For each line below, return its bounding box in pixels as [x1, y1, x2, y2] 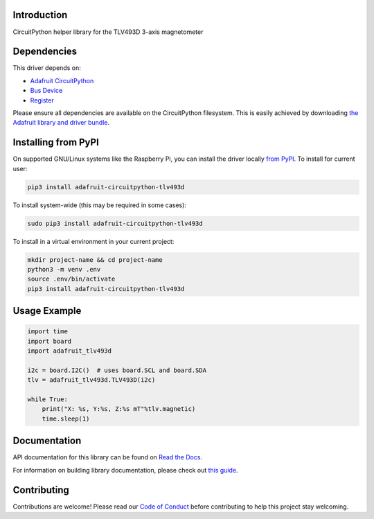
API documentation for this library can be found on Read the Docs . [12, 453, 203, 461]
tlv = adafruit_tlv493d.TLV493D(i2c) [27, 376, 156, 384]
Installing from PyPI [12, 137, 100, 148]
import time [27, 328, 69, 335]
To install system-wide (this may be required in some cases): [12, 201, 187, 209]
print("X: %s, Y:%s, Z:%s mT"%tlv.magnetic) [42, 405, 196, 413]
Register [30, 96, 55, 104]
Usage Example [12, 305, 82, 317]
